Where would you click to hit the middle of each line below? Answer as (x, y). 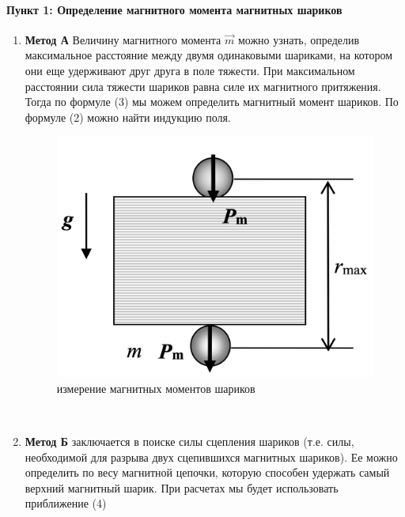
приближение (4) (66, 503)
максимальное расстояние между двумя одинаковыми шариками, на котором (209, 55)
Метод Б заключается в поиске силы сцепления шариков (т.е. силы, (189, 441)
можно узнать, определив (299, 39)
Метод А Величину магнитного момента (123, 39)
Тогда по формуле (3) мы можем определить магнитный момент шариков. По (212, 102)
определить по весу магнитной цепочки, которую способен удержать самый (207, 472)
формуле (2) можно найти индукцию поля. (128, 117)
